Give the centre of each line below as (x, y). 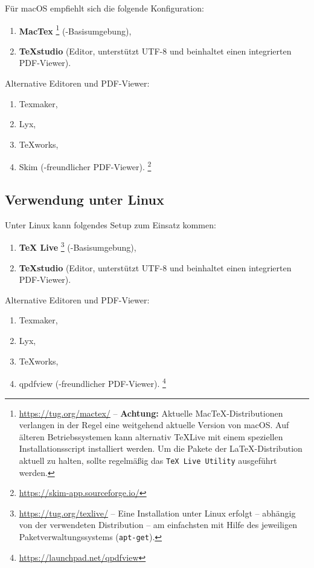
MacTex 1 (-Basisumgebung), (75, 30)
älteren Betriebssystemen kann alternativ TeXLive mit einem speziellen (151, 436)
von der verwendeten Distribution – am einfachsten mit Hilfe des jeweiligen (158, 525)
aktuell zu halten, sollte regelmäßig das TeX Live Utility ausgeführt (148, 460)
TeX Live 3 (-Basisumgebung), (78, 246)
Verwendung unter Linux (85, 200)
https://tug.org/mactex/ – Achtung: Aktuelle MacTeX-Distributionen (151, 413)
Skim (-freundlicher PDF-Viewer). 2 (85, 166)
